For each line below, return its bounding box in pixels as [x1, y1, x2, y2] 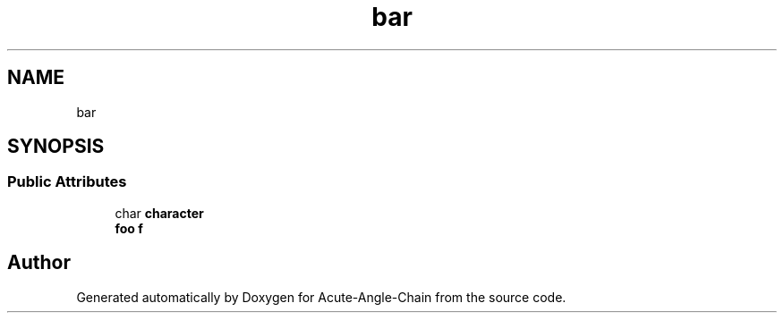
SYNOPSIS [7, 135, 105, 158]
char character [115, 205, 204, 221]
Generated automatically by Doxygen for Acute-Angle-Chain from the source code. [76, 289, 567, 305]
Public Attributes [7, 173, 127, 191]
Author [7, 251, 71, 274]
